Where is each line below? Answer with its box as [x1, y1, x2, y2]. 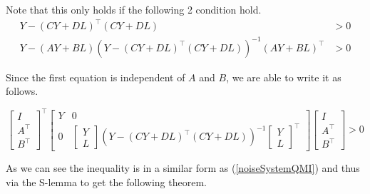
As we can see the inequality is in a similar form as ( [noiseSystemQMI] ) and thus [6, 160, 360, 175]
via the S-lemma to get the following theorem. [6, 174, 207, 189]
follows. [6, 83, 38, 98]
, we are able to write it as [226, 69, 341, 84]
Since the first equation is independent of [6, 69, 185, 84]
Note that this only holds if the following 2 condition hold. [6, 2, 262, 16]
